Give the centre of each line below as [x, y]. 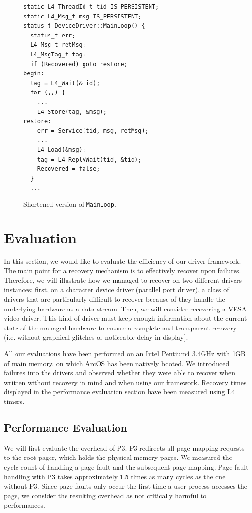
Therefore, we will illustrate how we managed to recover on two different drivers [123, 280]
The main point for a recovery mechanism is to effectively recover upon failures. [123, 270]
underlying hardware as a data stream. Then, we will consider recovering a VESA [126, 308]
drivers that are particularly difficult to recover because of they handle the [115, 299]
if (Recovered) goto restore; [79, 64]
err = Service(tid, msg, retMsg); [93, 131]
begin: [34, 74]
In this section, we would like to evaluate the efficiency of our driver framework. [123, 261]
